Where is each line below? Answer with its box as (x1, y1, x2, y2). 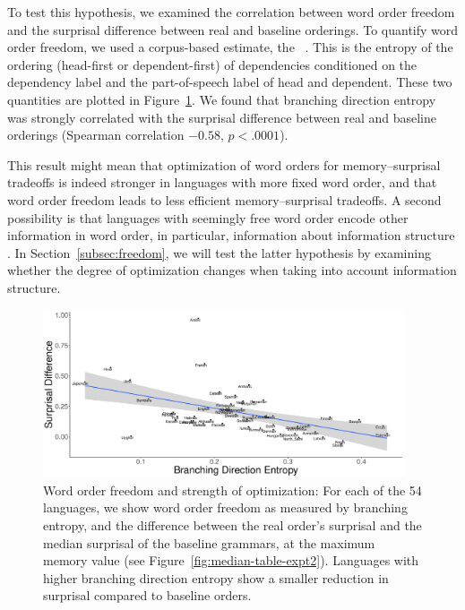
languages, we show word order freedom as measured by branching (43, 498, 408, 517)
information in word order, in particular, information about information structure (7, 226, 455, 245)
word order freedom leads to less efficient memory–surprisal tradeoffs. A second (7, 190, 442, 209)
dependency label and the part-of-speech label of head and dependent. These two (7, 73, 452, 91)
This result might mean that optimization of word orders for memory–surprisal (7, 155, 441, 174)
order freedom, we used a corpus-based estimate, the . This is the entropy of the (7, 38, 453, 56)
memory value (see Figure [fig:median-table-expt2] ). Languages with (43, 551, 419, 570)
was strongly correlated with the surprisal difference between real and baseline (7, 107, 436, 126)
